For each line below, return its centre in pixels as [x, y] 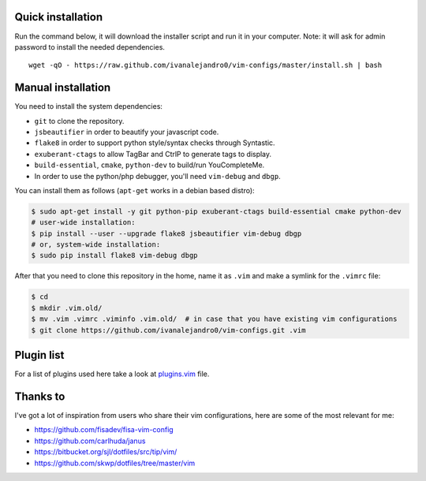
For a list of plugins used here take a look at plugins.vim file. [112, 374]
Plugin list [39, 355]
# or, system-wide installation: [96, 245]
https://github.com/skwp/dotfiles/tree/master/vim [115, 463]
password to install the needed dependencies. [90, 47]
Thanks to [40, 396]
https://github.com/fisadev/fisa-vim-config [104, 430]
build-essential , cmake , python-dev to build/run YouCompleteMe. [149, 165]
